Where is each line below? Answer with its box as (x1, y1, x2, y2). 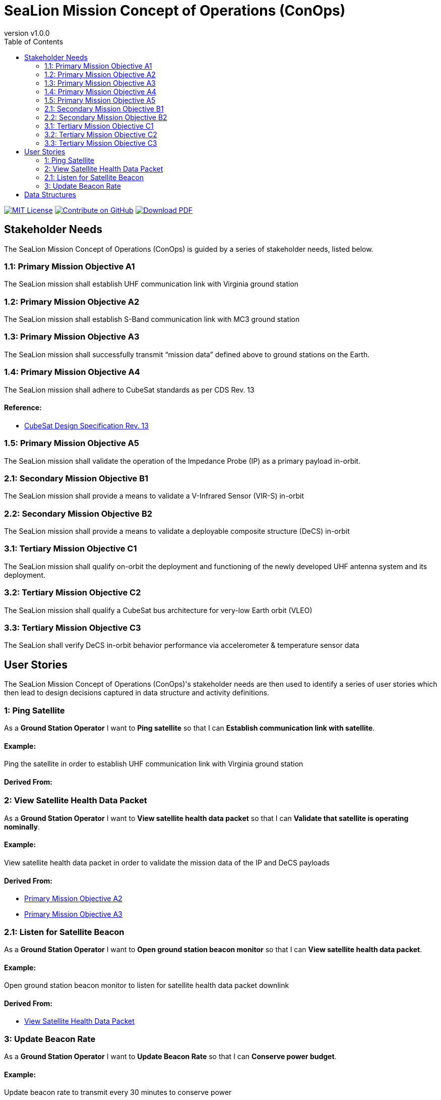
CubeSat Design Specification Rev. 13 (24, 421, 149, 430)
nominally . (4, 822, 40, 831)
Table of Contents (4, 37, 64, 46)
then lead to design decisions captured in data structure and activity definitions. (4, 688, 269, 697)
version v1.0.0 (4, 28, 50, 37)
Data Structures (24, 190, 76, 199)
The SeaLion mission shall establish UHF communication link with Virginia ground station (4, 280, 299, 289)
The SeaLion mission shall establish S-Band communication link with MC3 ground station (4, 315, 300, 324)
